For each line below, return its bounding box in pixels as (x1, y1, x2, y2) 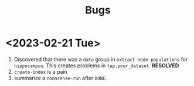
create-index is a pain (13, 68, 68, 75)
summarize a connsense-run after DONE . (13, 74, 107, 81)
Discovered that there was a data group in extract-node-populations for (13, 56, 188, 63)
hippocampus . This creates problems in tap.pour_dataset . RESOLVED (13, 62, 179, 69)
